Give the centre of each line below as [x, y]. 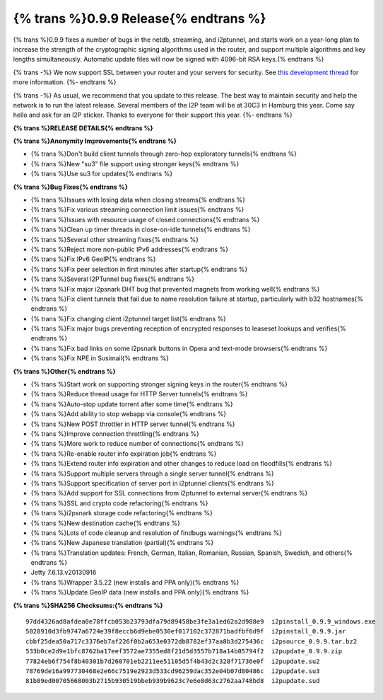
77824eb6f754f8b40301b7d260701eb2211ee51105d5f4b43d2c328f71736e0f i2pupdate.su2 [173, 661]
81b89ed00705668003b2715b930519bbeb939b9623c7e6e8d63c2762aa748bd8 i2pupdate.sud [173, 681]
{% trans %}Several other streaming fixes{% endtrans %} [115, 239]
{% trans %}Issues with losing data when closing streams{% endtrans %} [138, 200]
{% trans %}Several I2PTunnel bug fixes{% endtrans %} [113, 279]
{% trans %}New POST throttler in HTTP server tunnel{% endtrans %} [133, 424]
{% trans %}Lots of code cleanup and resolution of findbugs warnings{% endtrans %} [157, 533]
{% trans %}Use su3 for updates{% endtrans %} [102, 174]
